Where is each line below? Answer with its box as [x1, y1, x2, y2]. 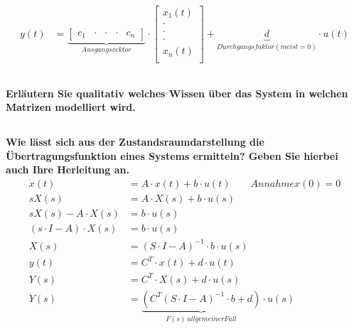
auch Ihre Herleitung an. [6, 162, 129, 177]
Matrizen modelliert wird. [6, 99, 136, 114]
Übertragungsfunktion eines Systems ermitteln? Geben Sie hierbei [6, 148, 338, 163]
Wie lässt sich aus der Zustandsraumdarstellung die [6, 134, 264, 149]
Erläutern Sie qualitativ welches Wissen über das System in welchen [6, 85, 348, 100]
